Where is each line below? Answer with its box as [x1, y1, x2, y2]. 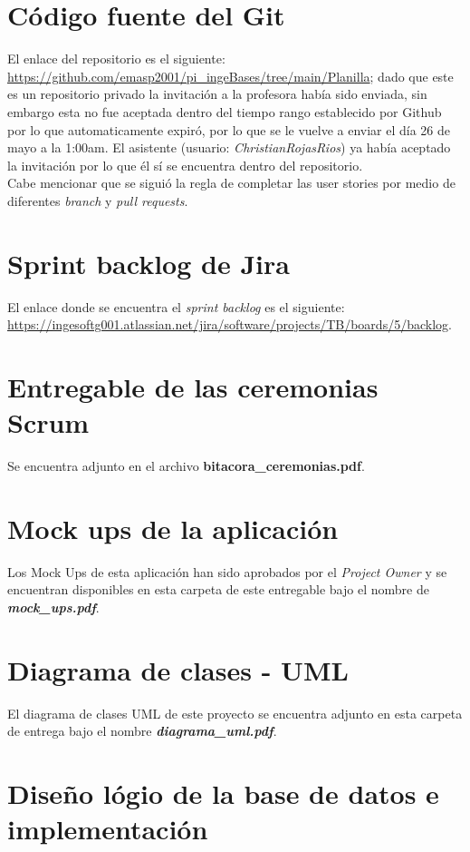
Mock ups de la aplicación [7, 509, 339, 546]
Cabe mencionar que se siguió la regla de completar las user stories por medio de [7, 173, 456, 192]
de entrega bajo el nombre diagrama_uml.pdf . [7, 721, 277, 740]
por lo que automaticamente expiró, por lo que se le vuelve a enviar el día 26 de [7, 120, 451, 139]
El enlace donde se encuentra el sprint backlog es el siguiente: [7, 297, 345, 316]
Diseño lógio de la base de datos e [7, 775, 439, 812]
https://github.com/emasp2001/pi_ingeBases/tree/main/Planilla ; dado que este [7, 66, 454, 85]
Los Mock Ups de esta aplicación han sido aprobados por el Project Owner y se [7, 562, 447, 581]
